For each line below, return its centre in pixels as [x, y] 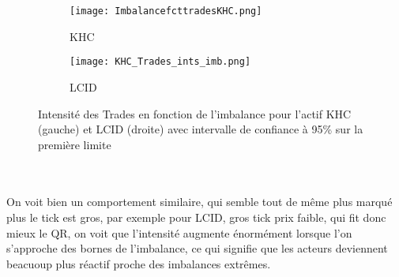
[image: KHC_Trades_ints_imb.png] [160, 62]
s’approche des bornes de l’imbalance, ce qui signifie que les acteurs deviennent [197, 248]
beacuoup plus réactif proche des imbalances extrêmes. [139, 263]
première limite [75, 144]
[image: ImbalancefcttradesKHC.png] [166, 11]
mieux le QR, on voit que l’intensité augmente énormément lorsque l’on [179, 232]
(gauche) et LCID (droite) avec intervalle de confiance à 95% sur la [201, 129]
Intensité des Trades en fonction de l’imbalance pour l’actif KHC [195, 113]
